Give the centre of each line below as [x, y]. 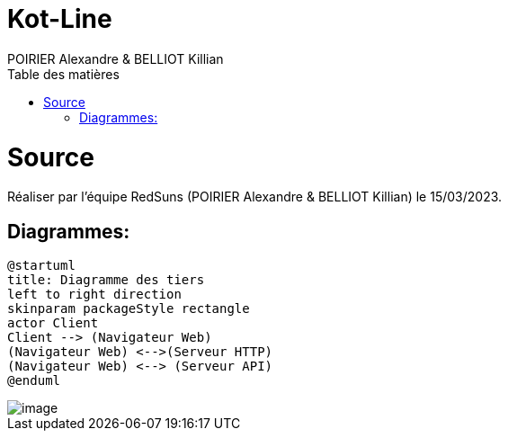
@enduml [34, 381]
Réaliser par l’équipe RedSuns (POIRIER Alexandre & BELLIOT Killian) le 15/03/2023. [255, 197]
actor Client [53, 323]
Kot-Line [60, 19]
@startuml [41, 266]
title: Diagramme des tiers [106, 280]
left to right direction [94, 295]
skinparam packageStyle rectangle [129, 309]
